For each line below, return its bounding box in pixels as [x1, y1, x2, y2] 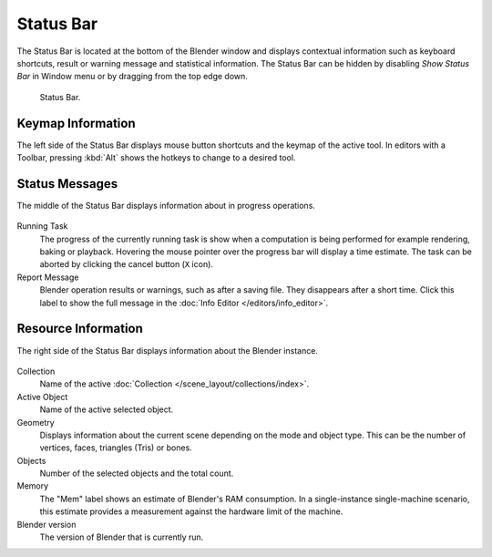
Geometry [16, 417, 55, 428]
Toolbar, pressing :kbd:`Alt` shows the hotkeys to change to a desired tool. [16, 152, 296, 163]
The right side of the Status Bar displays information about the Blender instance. [16, 345, 319, 356]
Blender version [16, 519, 77, 530]
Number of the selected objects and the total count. [39, 468, 234, 479]
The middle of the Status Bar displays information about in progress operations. [16, 200, 316, 211]
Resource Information [16, 321, 143, 336]
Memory [16, 480, 49, 491]
